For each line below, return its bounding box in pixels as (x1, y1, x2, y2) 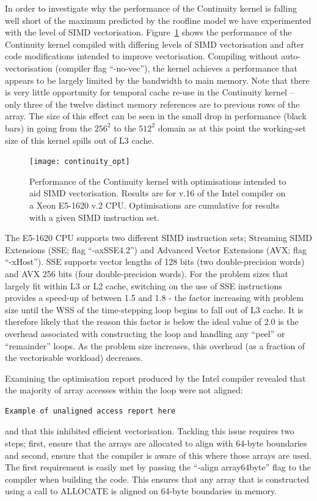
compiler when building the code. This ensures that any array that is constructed (5, 472, 309, 485)
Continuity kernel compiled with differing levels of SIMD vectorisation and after (5, 37, 304, 50)
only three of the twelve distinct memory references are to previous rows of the (5, 97, 300, 110)
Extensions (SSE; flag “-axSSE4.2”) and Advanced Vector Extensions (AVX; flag (5, 243, 307, 256)
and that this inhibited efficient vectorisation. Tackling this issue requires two (5, 425, 294, 437)
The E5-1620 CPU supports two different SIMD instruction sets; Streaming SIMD (5, 231, 312, 244)
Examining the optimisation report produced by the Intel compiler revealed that (5, 371, 306, 384)
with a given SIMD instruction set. (29, 210, 160, 223)
